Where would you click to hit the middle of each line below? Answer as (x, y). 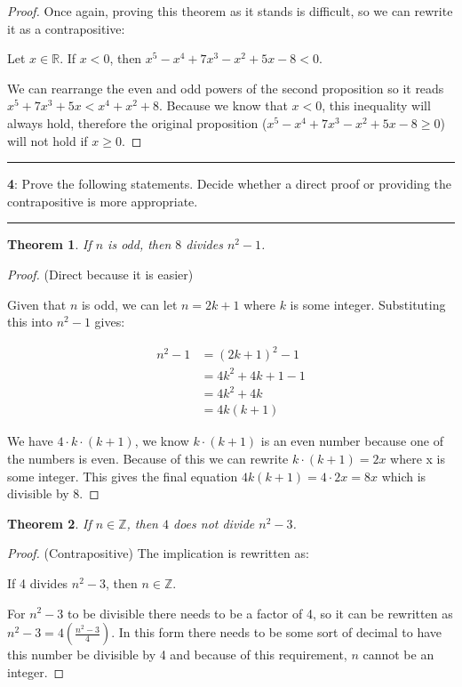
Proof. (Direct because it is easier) (100, 274)
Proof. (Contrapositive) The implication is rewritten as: (158, 553)
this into (30, 322)
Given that (37, 304)
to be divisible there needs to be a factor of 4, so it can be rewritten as (260, 613)
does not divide (214, 523)
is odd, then (139, 244)
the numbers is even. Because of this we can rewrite (148, 458)
